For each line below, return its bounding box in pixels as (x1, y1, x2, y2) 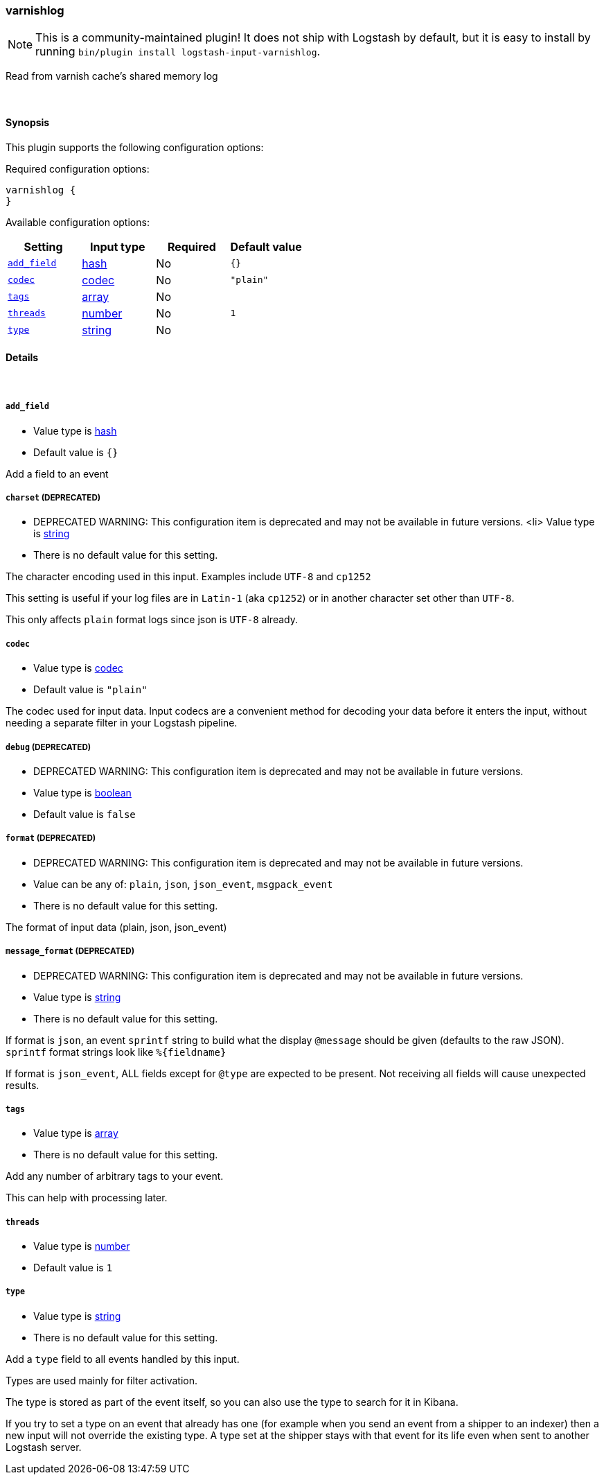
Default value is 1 (33, 1262, 113, 1274)
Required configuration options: (6, 162, 150, 175)
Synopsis (6, 116, 50, 128)
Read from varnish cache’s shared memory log (6, 70, 218, 82)
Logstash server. (6, 1440, 82, 1453)
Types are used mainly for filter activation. (6, 1374, 197, 1386)
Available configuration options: (6, 216, 150, 228)
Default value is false (33, 808, 136, 820)
